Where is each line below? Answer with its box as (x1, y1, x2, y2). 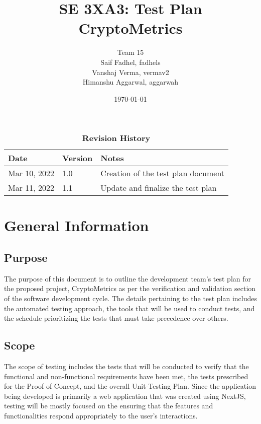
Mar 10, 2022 (8, 167, 55, 179)
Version (62, 152, 93, 164)
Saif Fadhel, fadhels (100, 56, 161, 67)
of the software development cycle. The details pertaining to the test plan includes (4, 293, 257, 304)
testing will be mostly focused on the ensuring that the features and (4, 400, 213, 411)
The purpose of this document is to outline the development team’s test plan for (4, 273, 251, 284)
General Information (4, 215, 149, 236)
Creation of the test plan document (100, 167, 225, 179)
